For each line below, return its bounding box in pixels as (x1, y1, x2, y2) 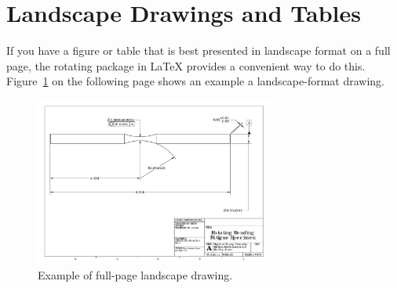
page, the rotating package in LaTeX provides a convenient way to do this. (6, 57, 366, 74)
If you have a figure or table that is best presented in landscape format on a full (6, 42, 391, 59)
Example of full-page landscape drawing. (38, 266, 233, 283)
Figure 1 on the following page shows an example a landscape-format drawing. (6, 73, 384, 89)
